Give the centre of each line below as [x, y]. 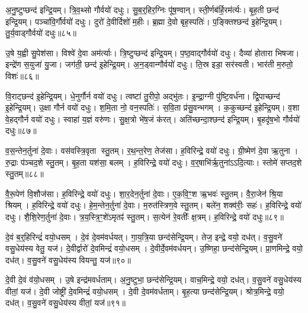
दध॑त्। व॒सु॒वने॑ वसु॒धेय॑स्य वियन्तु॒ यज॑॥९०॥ [68, 259]
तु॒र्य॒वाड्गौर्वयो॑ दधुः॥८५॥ [41, 33]
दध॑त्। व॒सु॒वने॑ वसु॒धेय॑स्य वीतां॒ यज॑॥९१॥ [65, 303]
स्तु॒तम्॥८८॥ [25, 174]
